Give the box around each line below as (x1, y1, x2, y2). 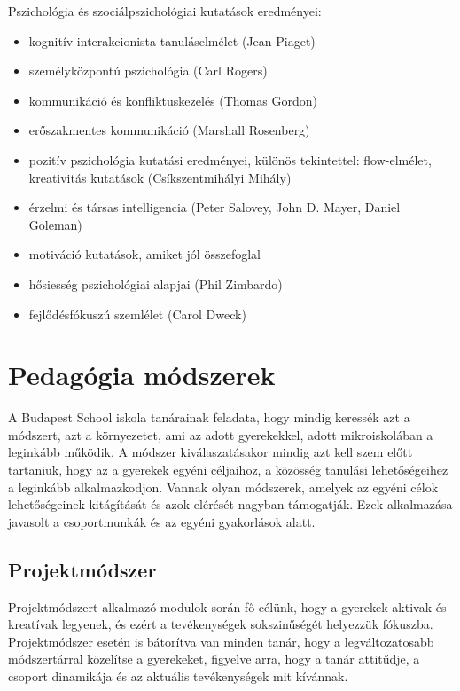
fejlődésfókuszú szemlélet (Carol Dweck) (28, 304, 246, 323)
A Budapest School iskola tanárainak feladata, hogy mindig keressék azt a (8, 408, 410, 427)
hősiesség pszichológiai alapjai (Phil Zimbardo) (28, 274, 283, 293)
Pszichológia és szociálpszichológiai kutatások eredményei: (8, 2, 322, 20)
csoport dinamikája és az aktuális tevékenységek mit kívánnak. (8, 666, 348, 685)
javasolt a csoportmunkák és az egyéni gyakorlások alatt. (8, 512, 316, 530)
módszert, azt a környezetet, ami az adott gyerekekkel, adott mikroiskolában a (8, 425, 433, 444)
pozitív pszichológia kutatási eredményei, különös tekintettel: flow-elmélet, (28, 150, 432, 169)
